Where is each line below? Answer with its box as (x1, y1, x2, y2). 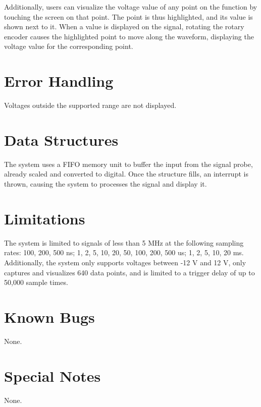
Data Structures (4, 129, 119, 150)
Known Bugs (4, 306, 95, 327)
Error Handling (4, 71, 114, 91)
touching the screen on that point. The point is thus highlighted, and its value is (4, 11, 253, 22)
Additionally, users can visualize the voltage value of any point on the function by (4, 2, 257, 12)
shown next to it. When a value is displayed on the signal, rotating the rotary (4, 21, 244, 32)
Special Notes (4, 365, 101, 386)
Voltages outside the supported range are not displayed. (4, 100, 177, 110)
